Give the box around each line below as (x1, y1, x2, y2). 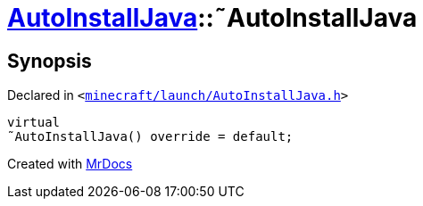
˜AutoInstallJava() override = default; (7, 129, 294, 144)
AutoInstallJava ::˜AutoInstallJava (7, 3, 418, 33)
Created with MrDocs (7, 156, 133, 172)
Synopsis (7, 49, 92, 72)
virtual (7, 115, 61, 130)
